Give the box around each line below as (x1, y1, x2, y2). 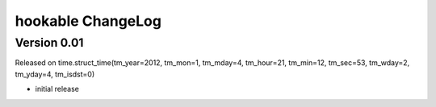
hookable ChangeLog (15, 12, 161, 30)
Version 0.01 (15, 35, 84, 50)
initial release (35, 84, 80, 94)
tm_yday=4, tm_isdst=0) (15, 69, 95, 79)
